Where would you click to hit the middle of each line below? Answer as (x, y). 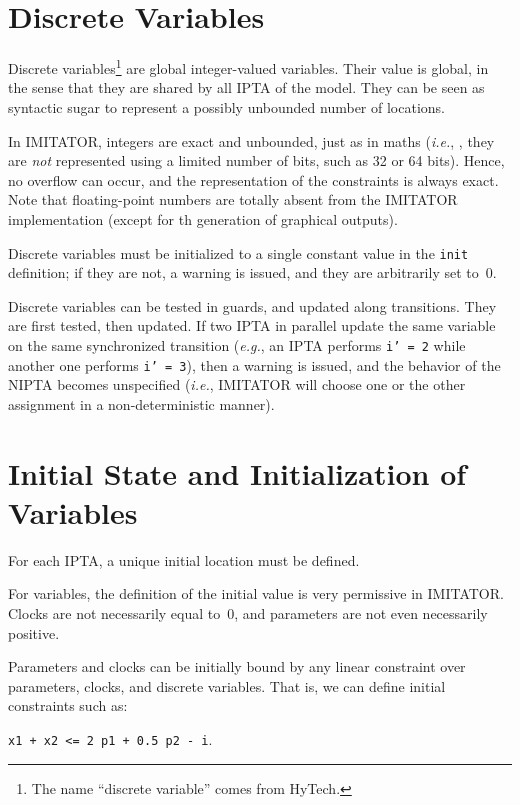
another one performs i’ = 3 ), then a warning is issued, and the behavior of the (254, 364)
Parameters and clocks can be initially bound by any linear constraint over (237, 666)
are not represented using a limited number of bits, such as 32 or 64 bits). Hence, (256, 160)
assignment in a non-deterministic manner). (141, 403)
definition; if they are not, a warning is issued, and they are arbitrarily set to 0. (252, 272)
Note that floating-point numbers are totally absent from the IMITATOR (233, 199)
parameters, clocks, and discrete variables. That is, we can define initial (227, 685)
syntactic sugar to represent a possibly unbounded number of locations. (226, 106)
